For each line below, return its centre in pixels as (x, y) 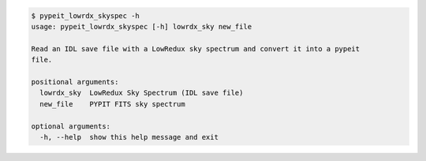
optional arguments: (71, 126)
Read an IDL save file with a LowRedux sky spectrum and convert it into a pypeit (196, 49)
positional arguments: (75, 82)
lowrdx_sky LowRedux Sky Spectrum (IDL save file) (142, 93)
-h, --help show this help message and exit (129, 137)
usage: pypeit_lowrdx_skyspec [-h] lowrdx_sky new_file (142, 26)
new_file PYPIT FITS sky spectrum (112, 104)
